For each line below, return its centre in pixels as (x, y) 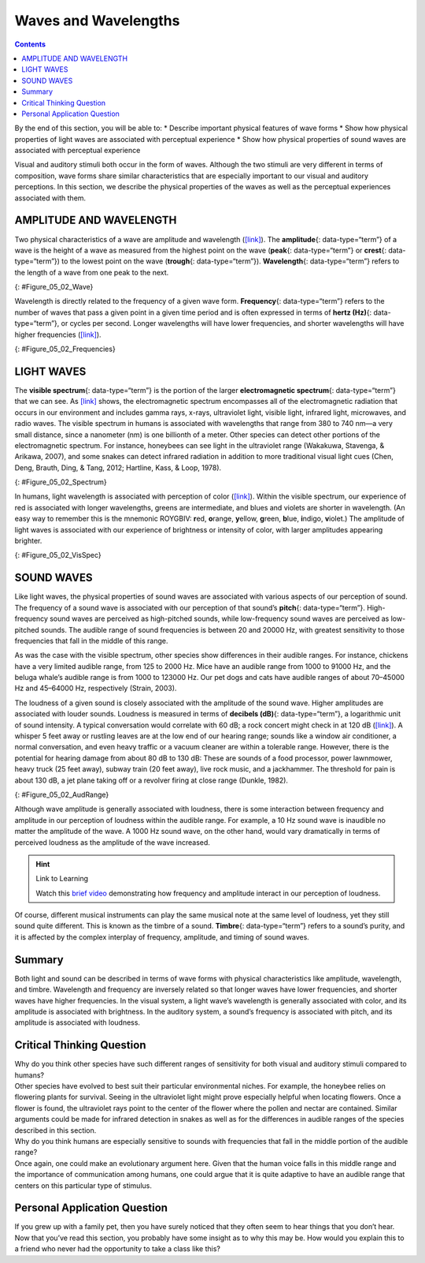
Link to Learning (62, 879)
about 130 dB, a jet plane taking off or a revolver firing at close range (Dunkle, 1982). (152, 780)
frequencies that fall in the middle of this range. (91, 641)
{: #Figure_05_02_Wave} (54, 287)
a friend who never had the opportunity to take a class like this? (117, 1249)
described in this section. (55, 1130)
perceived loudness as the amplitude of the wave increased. (112, 842)
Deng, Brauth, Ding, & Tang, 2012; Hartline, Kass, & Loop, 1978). (118, 467)
